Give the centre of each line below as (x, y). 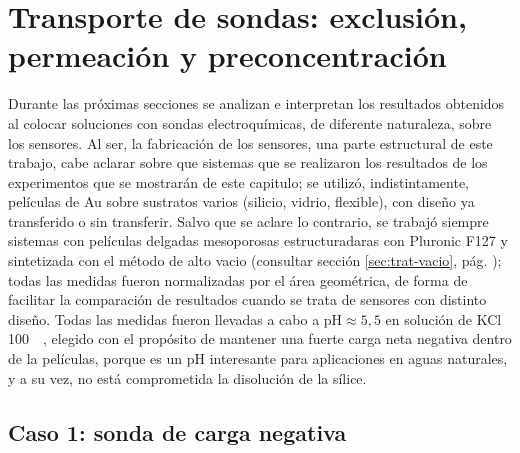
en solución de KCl (443, 318)
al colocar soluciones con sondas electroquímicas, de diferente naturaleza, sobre (250, 122)
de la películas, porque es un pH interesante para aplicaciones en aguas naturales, (258, 358)
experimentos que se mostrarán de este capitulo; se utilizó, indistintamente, (238, 181)
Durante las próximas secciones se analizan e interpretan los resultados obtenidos (256, 103)
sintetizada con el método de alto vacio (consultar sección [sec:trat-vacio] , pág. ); (255, 260)
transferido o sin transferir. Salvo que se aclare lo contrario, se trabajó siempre (248, 220)
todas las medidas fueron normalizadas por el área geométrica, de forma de (238, 279)
